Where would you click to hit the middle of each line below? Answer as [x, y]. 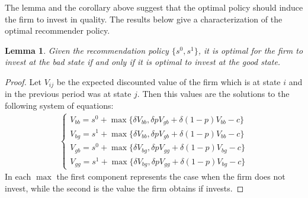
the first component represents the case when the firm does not [171, 176]
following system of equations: [59, 106]
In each [18, 176]
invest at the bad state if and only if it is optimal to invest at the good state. [143, 62]
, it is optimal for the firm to [251, 50]
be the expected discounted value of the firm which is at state [169, 81]
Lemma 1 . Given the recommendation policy [87, 50]
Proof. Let [23, 81]
